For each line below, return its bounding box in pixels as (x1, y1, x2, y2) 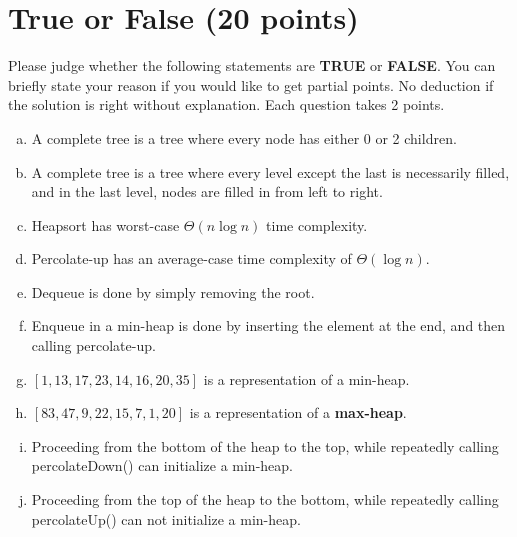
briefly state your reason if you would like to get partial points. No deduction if (8, 74, 494, 95)
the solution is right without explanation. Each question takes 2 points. (8, 94, 445, 115)
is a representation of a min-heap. (203, 368, 410, 389)
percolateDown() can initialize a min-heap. (31, 455, 293, 476)
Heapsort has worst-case (31, 214, 180, 235)
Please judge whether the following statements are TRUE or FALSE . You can (8, 55, 496, 76)
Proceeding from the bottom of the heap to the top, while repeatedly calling (31, 435, 499, 456)
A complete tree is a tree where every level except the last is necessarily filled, (31, 161, 510, 182)
